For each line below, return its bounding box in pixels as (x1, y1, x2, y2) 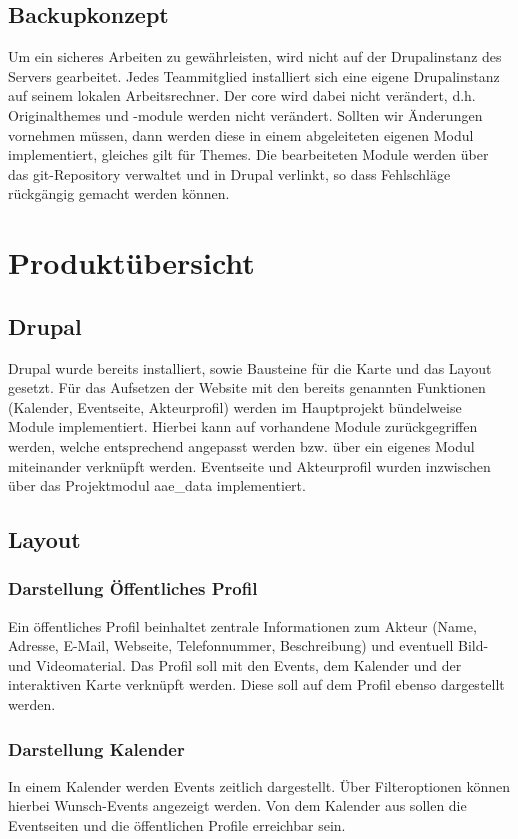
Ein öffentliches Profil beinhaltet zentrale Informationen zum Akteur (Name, (8, 615, 477, 636)
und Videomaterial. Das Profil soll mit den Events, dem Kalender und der (8, 654, 462, 675)
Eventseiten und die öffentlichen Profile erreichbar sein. (8, 815, 346, 836)
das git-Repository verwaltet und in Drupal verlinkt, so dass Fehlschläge (8, 163, 451, 184)
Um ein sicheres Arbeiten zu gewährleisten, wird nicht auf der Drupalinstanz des (8, 46, 502, 67)
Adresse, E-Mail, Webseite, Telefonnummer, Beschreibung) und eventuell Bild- (8, 635, 489, 656)
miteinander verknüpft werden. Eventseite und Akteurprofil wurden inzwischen (8, 455, 491, 476)
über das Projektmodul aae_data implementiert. (8, 475, 306, 496)
